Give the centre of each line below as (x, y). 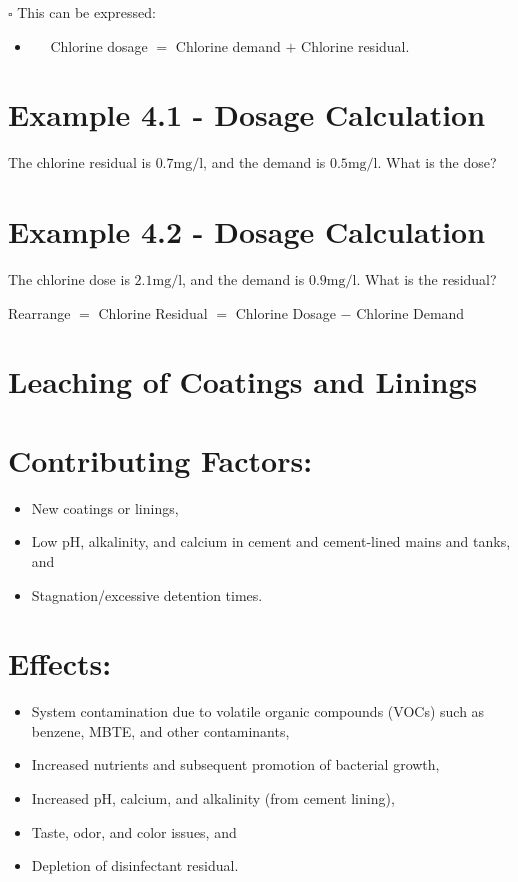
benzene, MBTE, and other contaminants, (160, 730)
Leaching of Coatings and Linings (243, 381)
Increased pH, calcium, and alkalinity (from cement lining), (213, 798)
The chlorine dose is (69, 279)
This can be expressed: (86, 12)
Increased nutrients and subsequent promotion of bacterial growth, (235, 764)
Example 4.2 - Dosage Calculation (247, 231)
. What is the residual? (426, 279)
